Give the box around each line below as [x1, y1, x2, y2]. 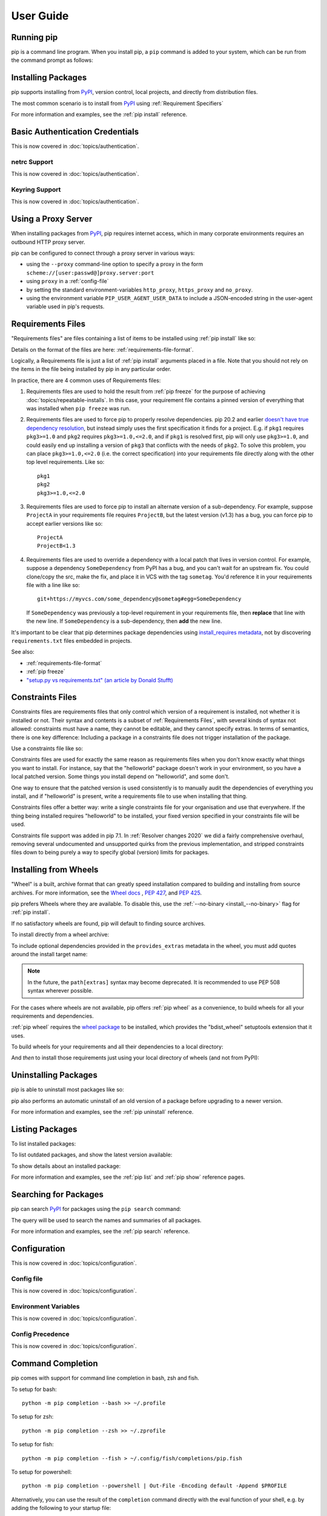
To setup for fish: [11, 1441, 54, 1448]
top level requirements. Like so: [26, 458, 105, 466]
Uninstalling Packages [11, 1070, 98, 1081]
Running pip [11, 32, 58, 42]
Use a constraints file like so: [11, 745, 84, 752]
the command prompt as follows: [11, 56, 94, 64]
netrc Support [11, 158, 54, 166]
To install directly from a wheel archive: [11, 931, 109, 938]
